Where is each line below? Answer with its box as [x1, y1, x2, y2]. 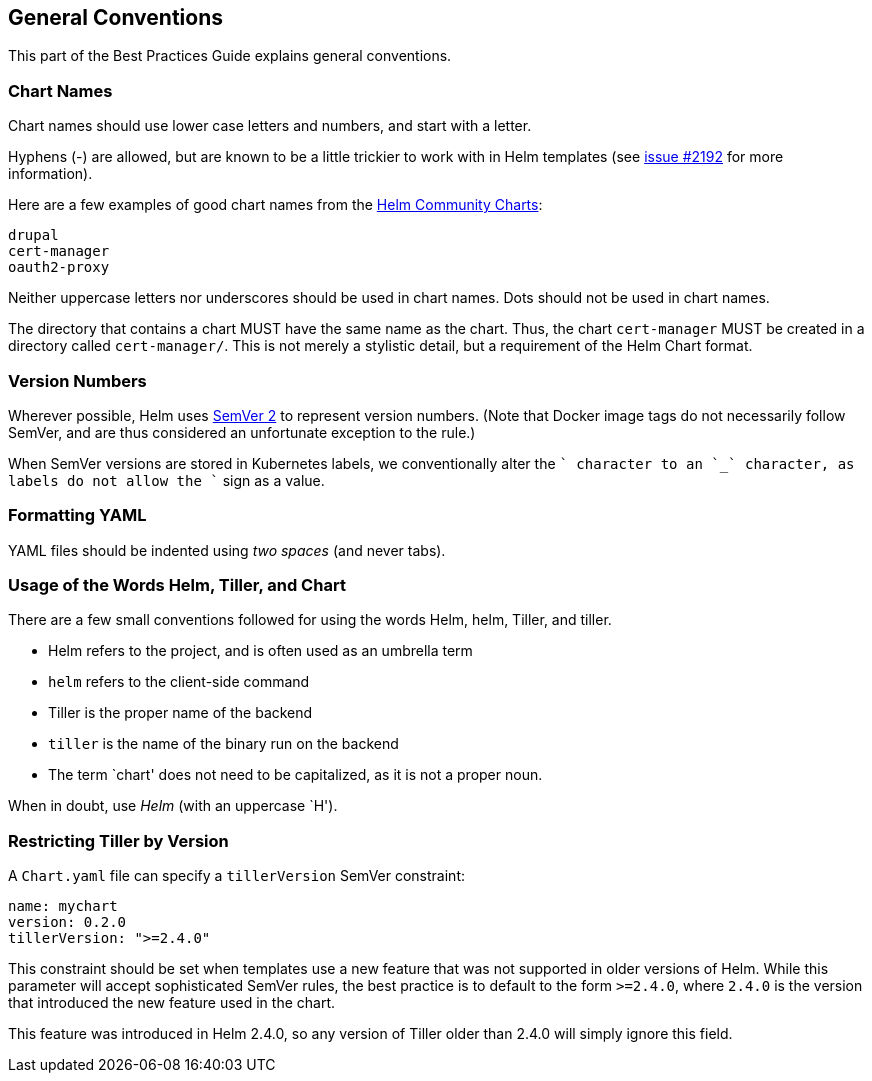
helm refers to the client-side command [48, 673, 310, 691]
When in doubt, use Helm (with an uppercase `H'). [8, 797, 338, 815]
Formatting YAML [8, 505, 147, 526]
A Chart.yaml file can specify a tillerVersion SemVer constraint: [8, 867, 465, 885]
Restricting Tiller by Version [8, 830, 229, 851]
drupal [8, 227, 59, 244]
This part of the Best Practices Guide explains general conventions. [8, 47, 452, 65]
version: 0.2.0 [8, 914, 127, 931]
